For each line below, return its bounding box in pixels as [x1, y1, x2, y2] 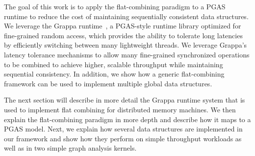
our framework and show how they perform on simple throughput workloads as [4, 133, 242, 143]
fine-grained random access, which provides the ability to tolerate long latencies [4, 30, 243, 40]
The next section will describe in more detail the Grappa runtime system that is [4, 95, 245, 105]
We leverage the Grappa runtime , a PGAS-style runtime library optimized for [4, 21, 241, 31]
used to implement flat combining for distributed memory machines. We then [4, 104, 236, 114]
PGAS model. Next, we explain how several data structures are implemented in [4, 124, 243, 134]
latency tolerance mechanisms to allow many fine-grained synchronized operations [4, 49, 250, 59]
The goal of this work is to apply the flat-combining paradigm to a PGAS [4, 1, 226, 11]
